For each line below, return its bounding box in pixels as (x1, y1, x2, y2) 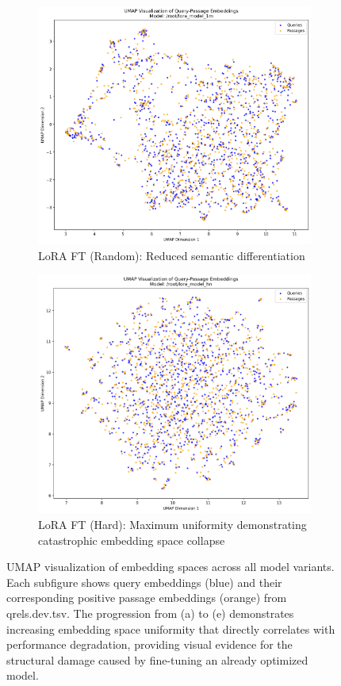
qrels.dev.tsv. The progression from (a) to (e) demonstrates (6, 605, 294, 622)
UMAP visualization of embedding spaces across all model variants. (6, 558, 335, 575)
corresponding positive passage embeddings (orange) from (6, 589, 287, 606)
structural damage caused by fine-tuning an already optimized (6, 651, 308, 668)
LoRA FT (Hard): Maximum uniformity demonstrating (38, 516, 307, 533)
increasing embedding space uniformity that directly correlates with (6, 620, 335, 637)
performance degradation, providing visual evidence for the (6, 636, 293, 653)
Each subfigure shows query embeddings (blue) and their (6, 573, 282, 590)
